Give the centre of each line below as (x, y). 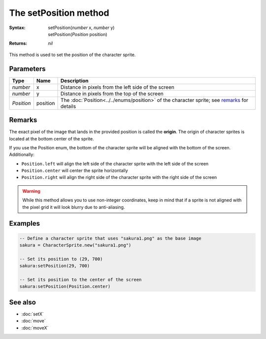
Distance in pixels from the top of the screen (112, 94)
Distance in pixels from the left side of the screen (117, 87)
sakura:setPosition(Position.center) (65, 287)
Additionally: (22, 155)
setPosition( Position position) (78, 34)
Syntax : (17, 28)
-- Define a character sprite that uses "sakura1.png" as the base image (110, 238)
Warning (31, 191)
